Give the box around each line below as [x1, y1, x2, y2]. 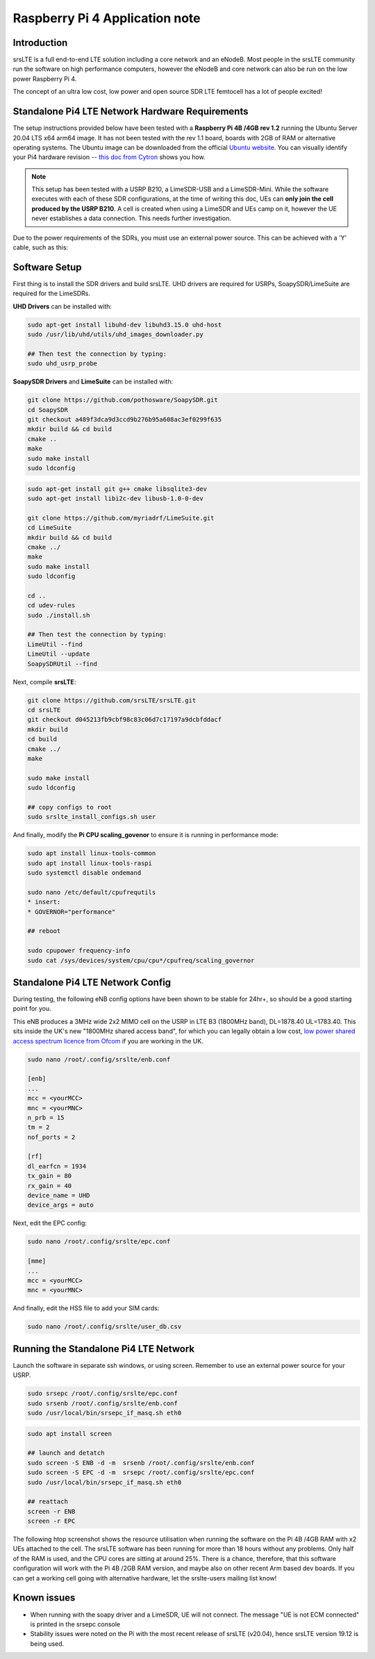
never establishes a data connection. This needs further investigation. [31, 214, 232, 222]
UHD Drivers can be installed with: [12, 302, 112, 311]
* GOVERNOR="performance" [27, 907, 116, 916]
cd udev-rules [27, 602, 76, 609]
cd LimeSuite [27, 524, 72, 531]
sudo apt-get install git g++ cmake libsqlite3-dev [27, 485, 208, 493]
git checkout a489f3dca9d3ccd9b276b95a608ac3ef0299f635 [27, 415, 222, 424]
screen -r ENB [27, 1508, 76, 1515]
